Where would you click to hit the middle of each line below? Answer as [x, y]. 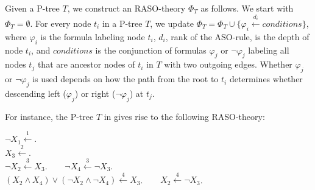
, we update [172, 23]
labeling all [269, 50]
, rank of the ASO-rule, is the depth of [237, 36]
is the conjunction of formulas [151, 50]
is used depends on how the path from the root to [126, 79]
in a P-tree [122, 23]
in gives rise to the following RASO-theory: [184, 116]
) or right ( [95, 93]
